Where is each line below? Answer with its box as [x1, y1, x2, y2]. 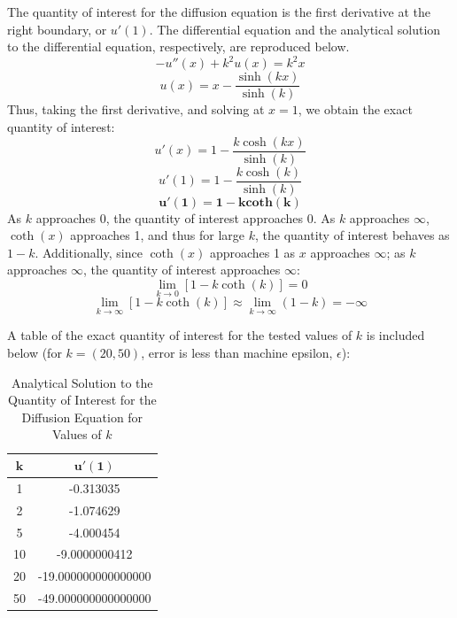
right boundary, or [7, 19, 107, 38]
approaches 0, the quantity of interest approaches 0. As [35, 208, 336, 227]
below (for [7, 344, 62, 362]
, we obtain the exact [298, 100, 413, 119]
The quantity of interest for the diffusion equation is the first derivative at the [7, 3, 431, 20]
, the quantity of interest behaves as [254, 226, 450, 244]
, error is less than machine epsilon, [141, 344, 333, 362]
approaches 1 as [209, 243, 296, 261]
